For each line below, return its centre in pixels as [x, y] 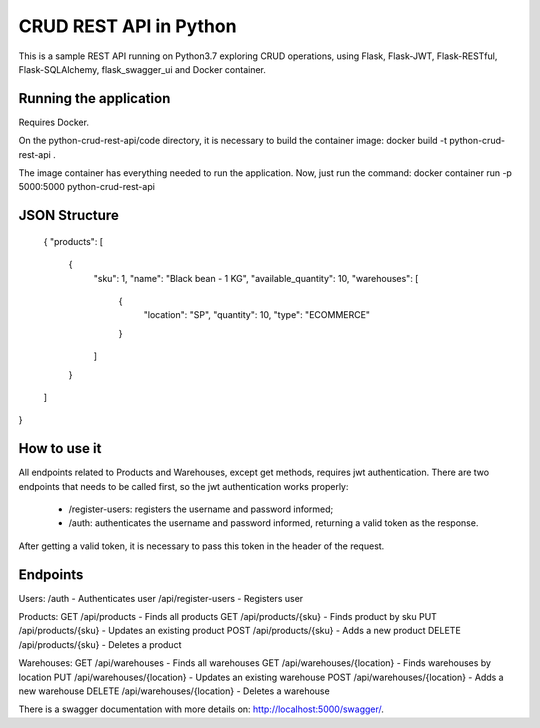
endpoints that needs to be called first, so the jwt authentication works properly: [183, 486]
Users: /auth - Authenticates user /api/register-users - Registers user [161, 598]
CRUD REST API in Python [127, 26]
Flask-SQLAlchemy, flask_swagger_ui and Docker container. [142, 69]
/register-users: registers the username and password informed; [201, 509]
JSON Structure [68, 215]
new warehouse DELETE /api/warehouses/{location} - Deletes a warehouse [174, 691]
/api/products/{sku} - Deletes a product [100, 644]
